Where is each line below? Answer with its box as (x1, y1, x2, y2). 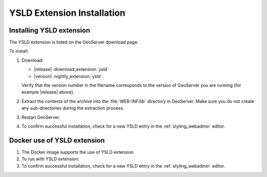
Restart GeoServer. (21, 114, 60, 120)
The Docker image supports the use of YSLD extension (21, 149, 134, 155)
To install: (9, 48, 29, 54)
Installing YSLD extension (9, 26, 90, 35)
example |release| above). (21, 89, 75, 95)
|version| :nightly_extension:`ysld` (34, 73, 102, 79)
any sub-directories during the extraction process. (21, 105, 125, 111)
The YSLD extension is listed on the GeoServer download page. (9, 39, 139, 45)
